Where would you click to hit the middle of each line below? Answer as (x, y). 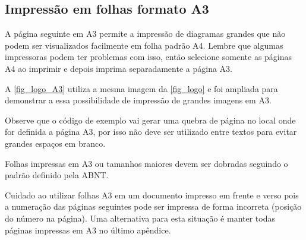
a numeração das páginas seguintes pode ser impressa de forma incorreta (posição (153, 206)
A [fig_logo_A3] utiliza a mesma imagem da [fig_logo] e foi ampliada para (141, 88)
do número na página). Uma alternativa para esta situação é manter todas (140, 218)
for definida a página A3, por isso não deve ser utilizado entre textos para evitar (151, 132)
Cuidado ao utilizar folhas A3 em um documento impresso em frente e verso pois (152, 195)
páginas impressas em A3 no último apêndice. (88, 230)
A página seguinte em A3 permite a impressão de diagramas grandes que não (145, 34)
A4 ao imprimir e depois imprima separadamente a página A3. (119, 68)
